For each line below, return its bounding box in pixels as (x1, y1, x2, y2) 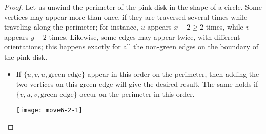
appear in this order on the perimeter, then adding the (87, 68, 259, 79)
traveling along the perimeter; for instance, (4, 21, 138, 32)
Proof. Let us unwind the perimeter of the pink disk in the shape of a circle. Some (4, 2, 262, 12)
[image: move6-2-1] (16, 106, 83, 114)
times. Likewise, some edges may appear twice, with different (49, 31, 240, 42)
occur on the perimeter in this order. (79, 88, 195, 99)
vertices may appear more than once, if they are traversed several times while (4, 11, 248, 22)
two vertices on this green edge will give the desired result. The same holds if (16, 78, 258, 89)
